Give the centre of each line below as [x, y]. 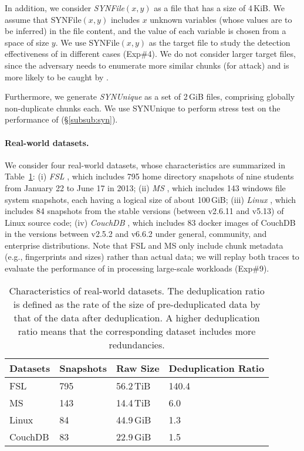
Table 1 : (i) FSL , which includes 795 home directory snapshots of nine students [149, 176]
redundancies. [137, 344]
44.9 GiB [134, 419]
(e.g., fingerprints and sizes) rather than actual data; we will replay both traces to [152, 257]
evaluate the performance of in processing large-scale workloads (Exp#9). [137, 268]
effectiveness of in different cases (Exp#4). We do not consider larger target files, [150, 54]
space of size [27, 42]
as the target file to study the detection [219, 42]
